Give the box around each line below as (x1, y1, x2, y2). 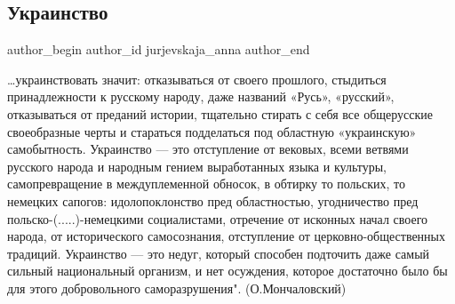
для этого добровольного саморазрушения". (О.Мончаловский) (7, 278, 347, 297)
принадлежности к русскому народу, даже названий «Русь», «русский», (7, 87, 395, 106)
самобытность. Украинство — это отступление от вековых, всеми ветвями (7, 140, 409, 158)
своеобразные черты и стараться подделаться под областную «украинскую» (7, 122, 417, 140)
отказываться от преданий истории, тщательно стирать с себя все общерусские (7, 104, 433, 123)
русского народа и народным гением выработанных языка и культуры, (7, 156, 387, 175)
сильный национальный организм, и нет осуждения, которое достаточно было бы (7, 261, 448, 280)
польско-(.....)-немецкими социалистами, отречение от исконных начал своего (7, 209, 428, 228)
